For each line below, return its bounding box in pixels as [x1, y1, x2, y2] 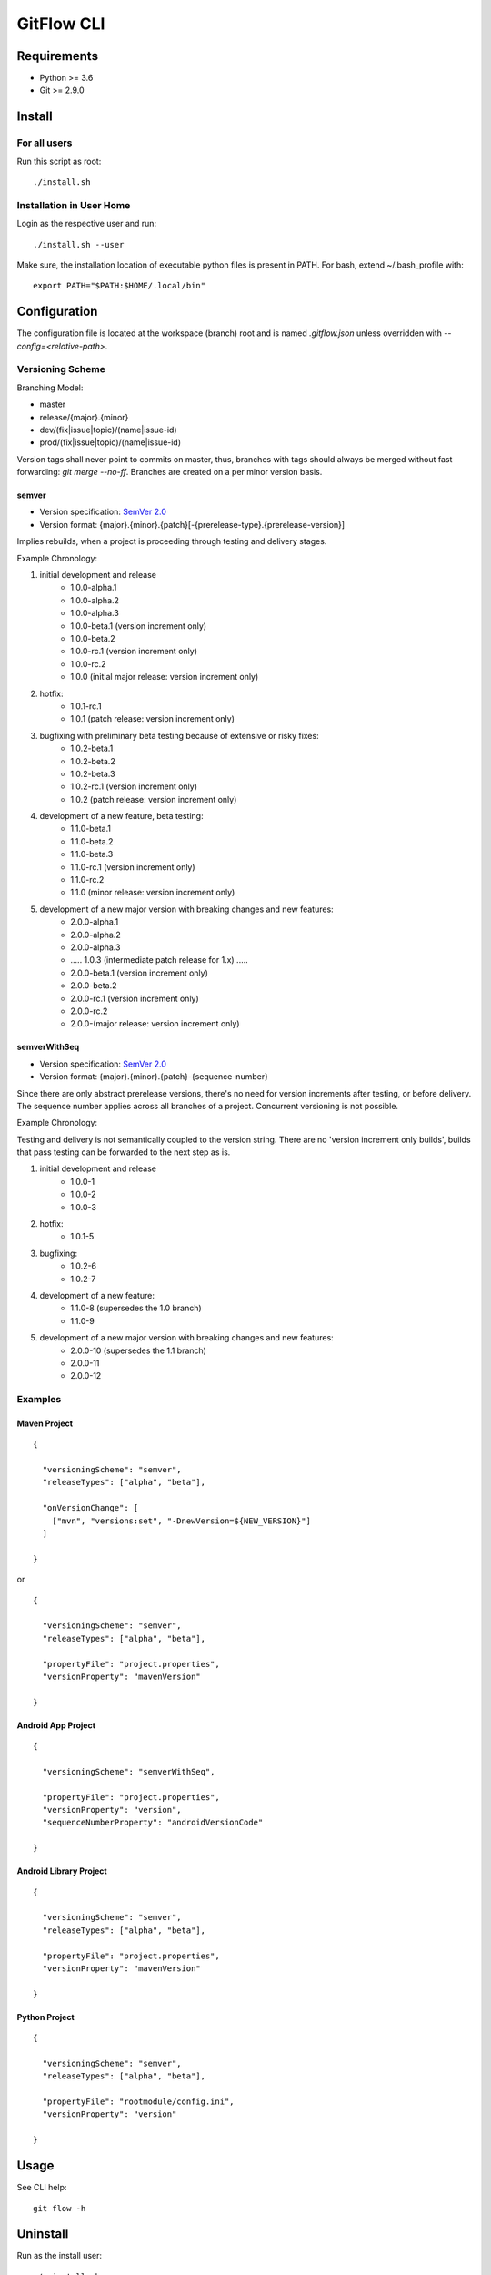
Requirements [16, 48, 99, 64]
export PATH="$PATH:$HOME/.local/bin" [33, 280, 206, 291]
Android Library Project [16, 1865, 108, 1876]
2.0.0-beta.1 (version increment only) [70, 967, 209, 978]
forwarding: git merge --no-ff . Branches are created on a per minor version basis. [16, 467, 323, 478]
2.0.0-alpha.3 [70, 942, 121, 953]
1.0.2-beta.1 [70, 743, 114, 754]
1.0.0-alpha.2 [70, 594, 120, 605]
